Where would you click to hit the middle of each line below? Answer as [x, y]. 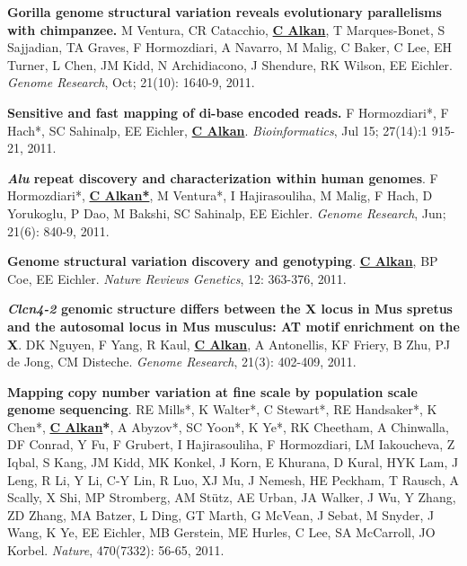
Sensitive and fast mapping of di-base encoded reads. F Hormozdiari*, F [228, 112]
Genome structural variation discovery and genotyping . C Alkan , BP [223, 261]
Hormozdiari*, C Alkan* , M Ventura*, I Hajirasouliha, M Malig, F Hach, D [220, 195]
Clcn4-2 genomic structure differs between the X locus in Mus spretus [230, 309]
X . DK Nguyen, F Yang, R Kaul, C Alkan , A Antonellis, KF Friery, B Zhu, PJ [229, 344]
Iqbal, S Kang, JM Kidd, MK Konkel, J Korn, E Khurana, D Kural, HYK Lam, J [233, 462]
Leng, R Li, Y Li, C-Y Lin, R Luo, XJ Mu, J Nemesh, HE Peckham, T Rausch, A [233, 479]
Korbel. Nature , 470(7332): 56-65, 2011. [116, 550]
